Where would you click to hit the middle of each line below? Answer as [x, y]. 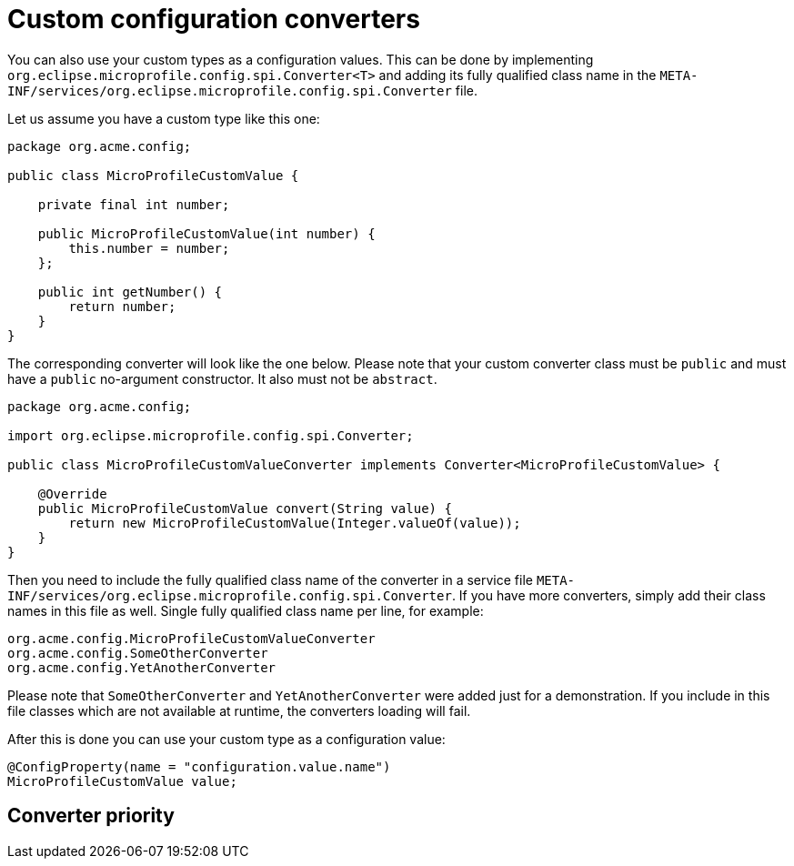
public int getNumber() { [130, 292]
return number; [122, 306]
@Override [72, 493]
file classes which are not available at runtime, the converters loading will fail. [239, 710]
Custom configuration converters [214, 19]
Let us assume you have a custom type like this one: [164, 118]
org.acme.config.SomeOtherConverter [138, 653]
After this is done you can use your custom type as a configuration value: [226, 739]
